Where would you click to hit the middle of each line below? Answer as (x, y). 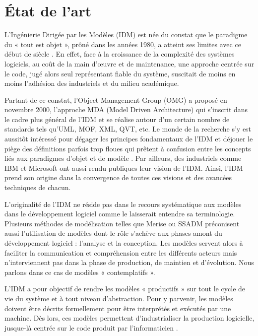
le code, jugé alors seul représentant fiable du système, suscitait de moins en (120, 73)
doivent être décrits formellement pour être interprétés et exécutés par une (118, 308)
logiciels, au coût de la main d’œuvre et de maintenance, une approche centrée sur (129, 63)
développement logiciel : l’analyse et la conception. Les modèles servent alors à (124, 243)
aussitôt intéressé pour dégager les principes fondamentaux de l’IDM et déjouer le (129, 139)
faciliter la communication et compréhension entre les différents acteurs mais (121, 252)
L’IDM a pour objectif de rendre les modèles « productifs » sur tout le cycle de (125, 289)
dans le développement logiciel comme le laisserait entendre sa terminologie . (120, 214)
